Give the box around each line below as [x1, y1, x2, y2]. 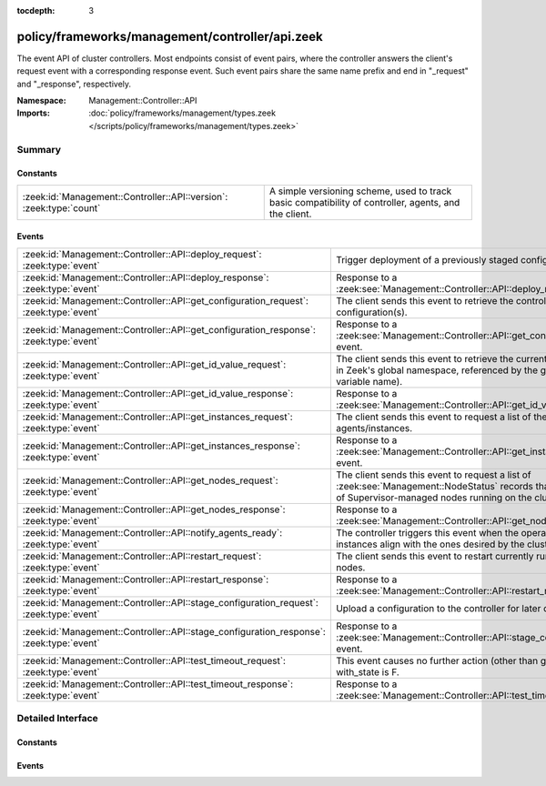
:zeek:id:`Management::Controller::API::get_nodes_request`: [22, 474, 278, 487]
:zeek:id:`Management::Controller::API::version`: [22, 190, 228, 203]
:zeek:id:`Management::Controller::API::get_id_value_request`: [22, 358, 287, 370]
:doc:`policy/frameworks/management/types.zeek [88, 107, 277, 118]
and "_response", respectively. [16, 78, 132, 89]
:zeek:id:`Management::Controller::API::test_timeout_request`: [22, 654, 287, 667]
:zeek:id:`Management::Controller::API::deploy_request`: [22, 247, 262, 260]
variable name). [335, 375, 403, 388]
